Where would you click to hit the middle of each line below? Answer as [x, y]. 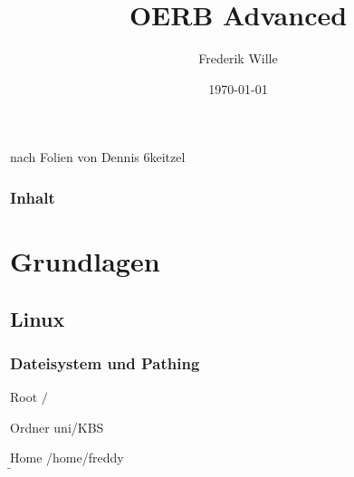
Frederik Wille [238, 58]
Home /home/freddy [67, 458]
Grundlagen [85, 260]
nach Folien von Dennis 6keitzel [98, 157]
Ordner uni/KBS [57, 427]
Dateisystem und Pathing [105, 363]
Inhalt [33, 197]
